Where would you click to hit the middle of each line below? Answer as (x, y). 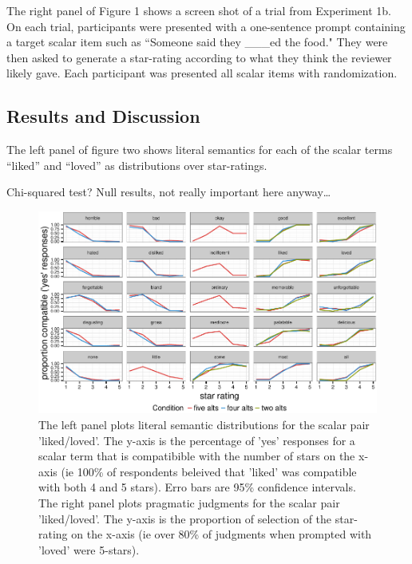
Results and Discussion (103, 116)
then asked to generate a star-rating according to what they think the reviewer (199, 57)
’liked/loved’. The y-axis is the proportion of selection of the (185, 518)
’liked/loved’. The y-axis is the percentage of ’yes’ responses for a (197, 440)
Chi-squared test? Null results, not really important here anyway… (169, 192)
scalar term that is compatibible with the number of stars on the (197, 456)
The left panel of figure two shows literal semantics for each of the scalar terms (200, 150)
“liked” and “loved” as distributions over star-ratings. (137, 165)
